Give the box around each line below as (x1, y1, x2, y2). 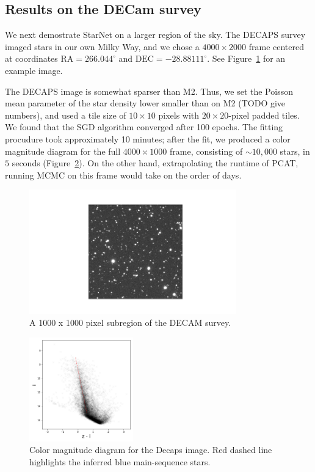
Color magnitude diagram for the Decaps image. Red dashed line (29, 443, 272, 456)
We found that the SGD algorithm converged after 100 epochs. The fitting (5, 120, 283, 133)
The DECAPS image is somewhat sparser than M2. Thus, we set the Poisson (5, 84, 293, 97)
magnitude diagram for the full (5, 144, 121, 157)
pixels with (158, 108, 200, 121)
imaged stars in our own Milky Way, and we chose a (5, 40, 200, 53)
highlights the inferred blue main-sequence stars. (29, 455, 211, 468)
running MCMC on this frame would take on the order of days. (5, 168, 242, 181)
